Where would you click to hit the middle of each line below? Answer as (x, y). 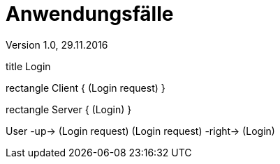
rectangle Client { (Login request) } (86, 88)
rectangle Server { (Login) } (69, 109)
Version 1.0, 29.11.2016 (57, 44)
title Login (28, 66)
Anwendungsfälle (90, 14)
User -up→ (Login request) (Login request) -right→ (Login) (140, 131)
